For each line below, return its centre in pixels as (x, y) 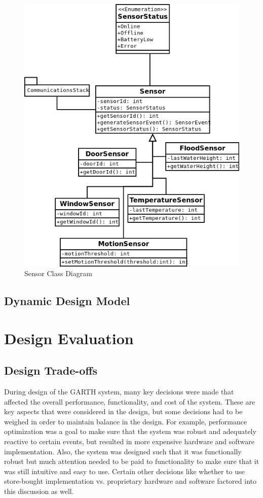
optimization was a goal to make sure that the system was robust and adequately (130, 431)
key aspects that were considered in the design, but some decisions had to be (123, 411)
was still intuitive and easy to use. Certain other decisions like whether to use (124, 471)
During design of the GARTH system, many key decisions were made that (119, 392)
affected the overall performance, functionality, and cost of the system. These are (130, 401)
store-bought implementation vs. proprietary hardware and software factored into (130, 481)
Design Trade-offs (51, 370)
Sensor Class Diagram (58, 273)
